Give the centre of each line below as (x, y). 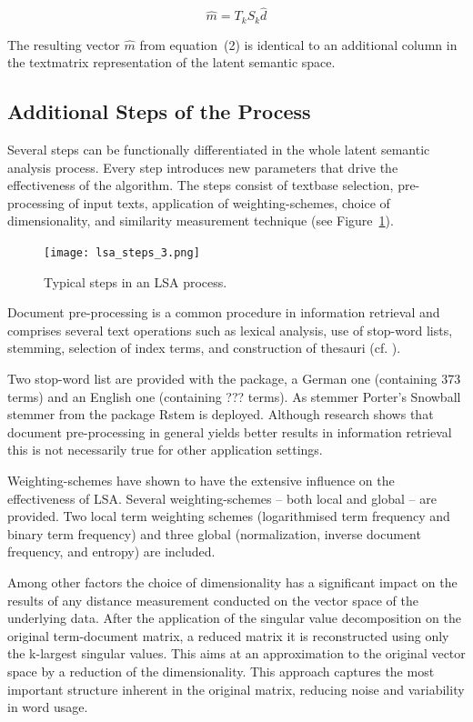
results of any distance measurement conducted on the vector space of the (213, 600)
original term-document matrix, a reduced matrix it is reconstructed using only (228, 635)
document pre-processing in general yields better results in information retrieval (230, 431)
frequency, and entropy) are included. (111, 552)
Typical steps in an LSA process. (136, 281)
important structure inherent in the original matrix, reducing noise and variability (236, 689)
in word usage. (48, 707)
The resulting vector (64, 44)
